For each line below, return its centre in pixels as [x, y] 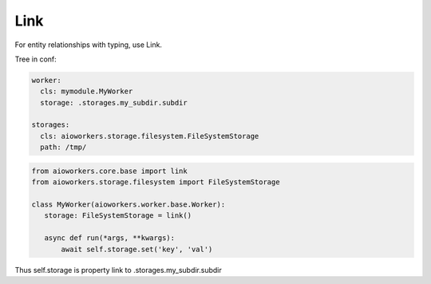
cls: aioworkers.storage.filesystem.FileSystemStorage [150, 136]
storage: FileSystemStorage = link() [118, 216]
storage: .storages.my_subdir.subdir [114, 103]
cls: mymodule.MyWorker [87, 91]
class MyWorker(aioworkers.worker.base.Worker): [129, 205]
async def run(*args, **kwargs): [110, 238]
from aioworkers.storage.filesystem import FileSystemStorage [156, 182]
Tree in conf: [36, 59]
